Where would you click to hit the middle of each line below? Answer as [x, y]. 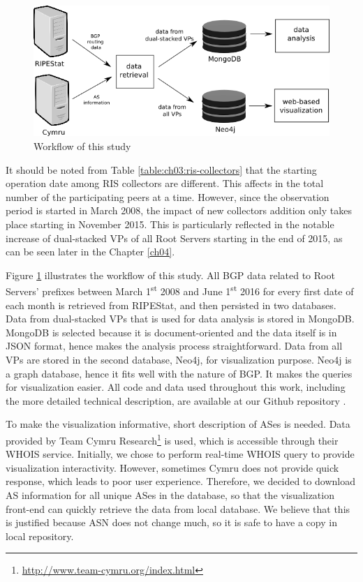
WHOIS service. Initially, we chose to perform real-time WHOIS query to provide [180, 454]
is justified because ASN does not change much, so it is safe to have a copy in [171, 522]
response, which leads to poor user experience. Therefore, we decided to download [181, 481]
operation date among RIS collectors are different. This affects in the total [165, 183]
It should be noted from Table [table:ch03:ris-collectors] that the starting [161, 169]
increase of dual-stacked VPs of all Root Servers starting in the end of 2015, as [174, 238]
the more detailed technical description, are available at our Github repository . [176, 400]
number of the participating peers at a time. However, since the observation [168, 196]
